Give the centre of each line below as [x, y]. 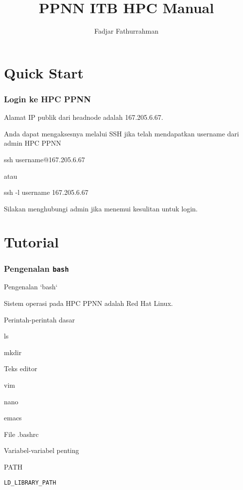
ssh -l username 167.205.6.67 [46, 192]
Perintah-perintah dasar [39, 319]
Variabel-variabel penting [42, 450]
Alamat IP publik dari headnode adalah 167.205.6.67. [84, 117]
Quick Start [44, 72]
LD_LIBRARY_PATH [30, 482]
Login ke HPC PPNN [47, 99]
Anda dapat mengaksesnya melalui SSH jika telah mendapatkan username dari [121, 133]
